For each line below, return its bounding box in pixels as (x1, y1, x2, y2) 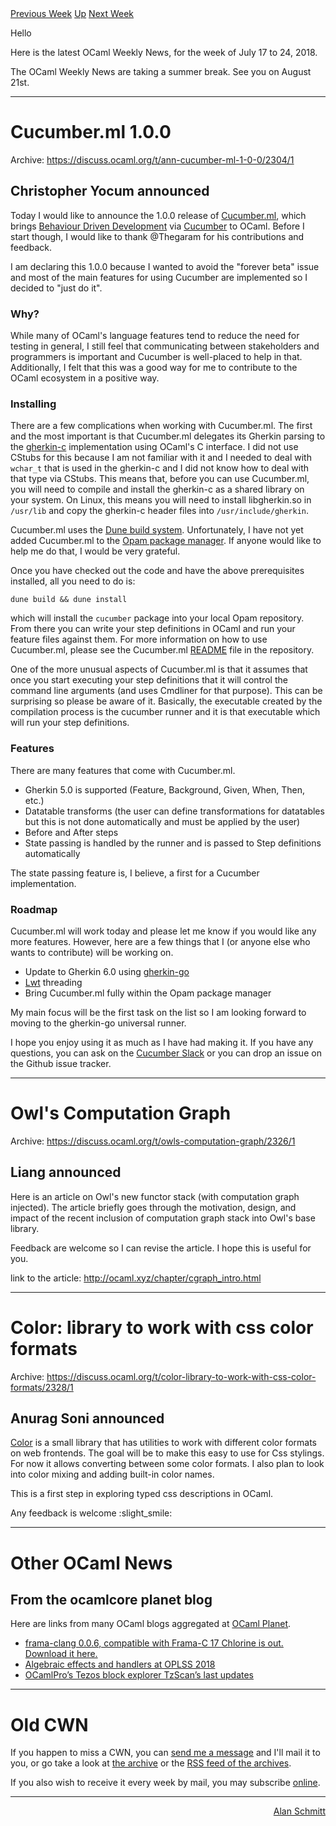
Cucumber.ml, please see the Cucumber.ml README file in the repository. (10, 644, 315, 656)
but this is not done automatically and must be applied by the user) (24, 815, 301, 827)
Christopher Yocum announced (10, 183, 210, 200)
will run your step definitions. (10, 717, 130, 729)
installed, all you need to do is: (10, 575, 136, 587)
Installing (10, 397, 57, 411)
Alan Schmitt (273, 1805, 326, 1817)
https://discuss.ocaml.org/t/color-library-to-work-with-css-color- (46, 1370, 317, 1382)
